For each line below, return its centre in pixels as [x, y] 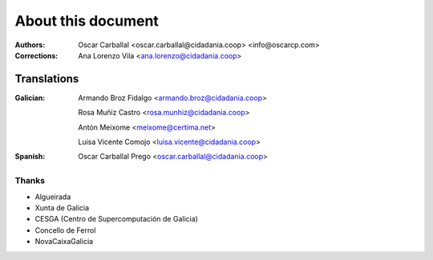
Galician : [30, 98]
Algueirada [53, 197]
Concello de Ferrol [65, 230]
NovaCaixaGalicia [64, 242]
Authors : [30, 45]
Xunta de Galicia [62, 207]
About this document [87, 21]
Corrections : [36, 55]
